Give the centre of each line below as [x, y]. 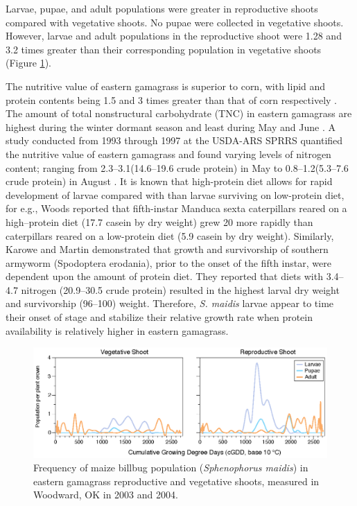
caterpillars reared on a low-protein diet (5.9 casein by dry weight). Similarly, [170, 235]
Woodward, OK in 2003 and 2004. [106, 495]
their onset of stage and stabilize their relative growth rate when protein [159, 317]
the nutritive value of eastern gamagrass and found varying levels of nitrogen [168, 154]
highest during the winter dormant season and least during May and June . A [171, 127]
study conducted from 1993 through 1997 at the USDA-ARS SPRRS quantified [174, 140]
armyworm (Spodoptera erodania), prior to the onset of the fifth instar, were [168, 262]
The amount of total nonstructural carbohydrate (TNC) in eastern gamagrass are [179, 113]
